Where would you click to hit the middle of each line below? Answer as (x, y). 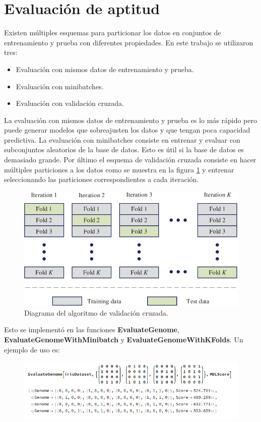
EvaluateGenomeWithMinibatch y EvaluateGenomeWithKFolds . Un (124, 340)
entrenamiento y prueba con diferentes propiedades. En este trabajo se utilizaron (129, 42)
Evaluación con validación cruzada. (70, 103)
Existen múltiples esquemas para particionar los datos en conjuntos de (113, 33)
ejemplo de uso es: (32, 349)
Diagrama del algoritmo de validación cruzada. (96, 312)
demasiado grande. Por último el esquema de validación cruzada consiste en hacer (130, 160)
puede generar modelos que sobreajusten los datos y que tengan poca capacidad (127, 130)
